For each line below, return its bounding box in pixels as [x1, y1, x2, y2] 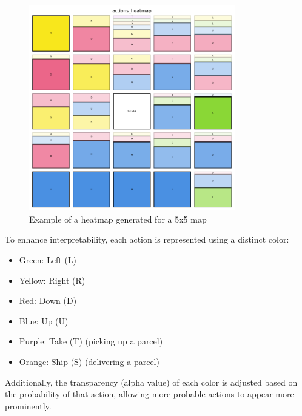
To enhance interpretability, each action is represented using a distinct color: [5, 233, 289, 246]
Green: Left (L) [19, 253, 77, 266]
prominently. [5, 399, 52, 412]
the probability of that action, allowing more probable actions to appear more [5, 387, 294, 400]
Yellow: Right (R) [19, 273, 86, 286]
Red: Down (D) [19, 294, 77, 307]
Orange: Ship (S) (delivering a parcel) [19, 355, 159, 367]
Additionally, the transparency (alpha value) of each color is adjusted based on [5, 375, 298, 388]
